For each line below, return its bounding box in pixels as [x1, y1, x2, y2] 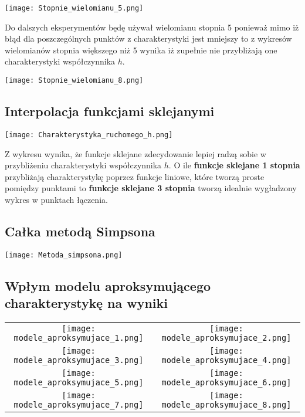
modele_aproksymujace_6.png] [161, 377, 292, 387]
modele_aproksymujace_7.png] [13, 399, 144, 409]
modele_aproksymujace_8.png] [161, 399, 292, 409]
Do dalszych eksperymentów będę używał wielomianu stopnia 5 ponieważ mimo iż [5, 21, 299, 33]
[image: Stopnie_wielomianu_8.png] [5, 76, 144, 85]
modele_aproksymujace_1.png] [13, 333, 144, 343]
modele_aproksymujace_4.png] [161, 355, 292, 365]
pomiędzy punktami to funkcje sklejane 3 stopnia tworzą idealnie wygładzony [5, 182, 297, 194]
